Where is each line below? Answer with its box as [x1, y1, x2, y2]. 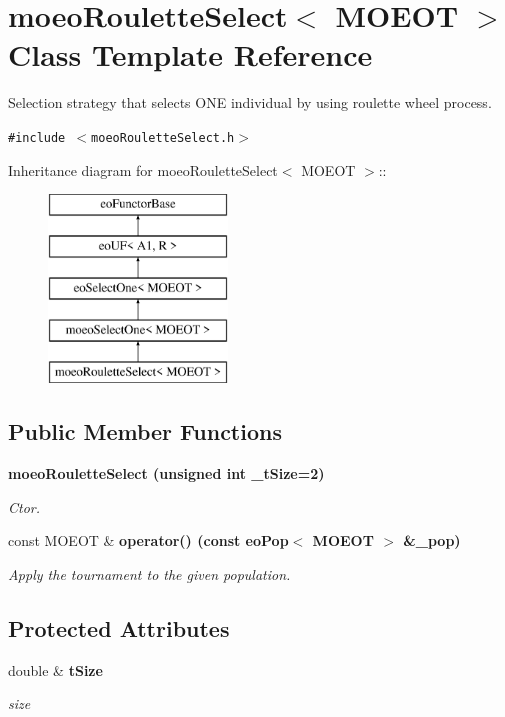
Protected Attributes [8, 612, 230, 643]
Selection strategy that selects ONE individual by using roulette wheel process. [8, 92, 492, 113]
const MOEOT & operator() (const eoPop [8, 530, 289, 551]
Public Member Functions [8, 416, 282, 447]
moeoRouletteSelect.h [91, 130, 235, 145]
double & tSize [8, 659, 103, 680]
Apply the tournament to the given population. [8, 563, 291, 584]
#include [8, 130, 66, 145]
